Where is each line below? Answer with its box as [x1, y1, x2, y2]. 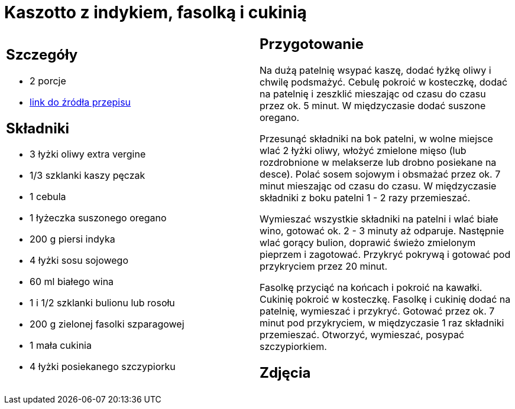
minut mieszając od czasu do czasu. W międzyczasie [260, 179, 497, 192]
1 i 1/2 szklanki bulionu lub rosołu [30, 297, 175, 309]
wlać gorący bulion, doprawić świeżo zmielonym [260, 236, 476, 248]
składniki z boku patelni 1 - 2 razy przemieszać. [260, 191, 471, 204]
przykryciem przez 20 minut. [260, 260, 388, 272]
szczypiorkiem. [260, 340, 327, 352]
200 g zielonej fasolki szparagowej [30, 318, 184, 331]
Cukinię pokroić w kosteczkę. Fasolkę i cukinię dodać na [260, 293, 511, 305]
